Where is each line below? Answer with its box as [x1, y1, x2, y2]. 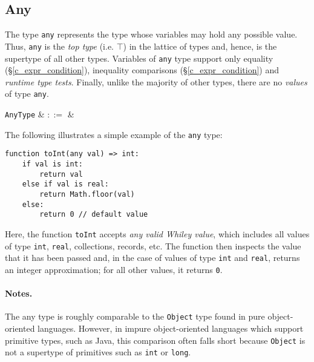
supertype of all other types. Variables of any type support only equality [5, 51, 273, 64]
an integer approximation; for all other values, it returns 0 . [5, 263, 223, 275]
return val [39, 169, 83, 179]
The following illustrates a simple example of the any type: [5, 128, 223, 140]
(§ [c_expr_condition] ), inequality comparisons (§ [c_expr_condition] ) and [5, 64, 279, 76]
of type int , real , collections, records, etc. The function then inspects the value [5, 239, 301, 252]
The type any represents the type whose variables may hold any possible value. [5, 28, 298, 41]
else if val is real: [22, 180, 109, 189]
